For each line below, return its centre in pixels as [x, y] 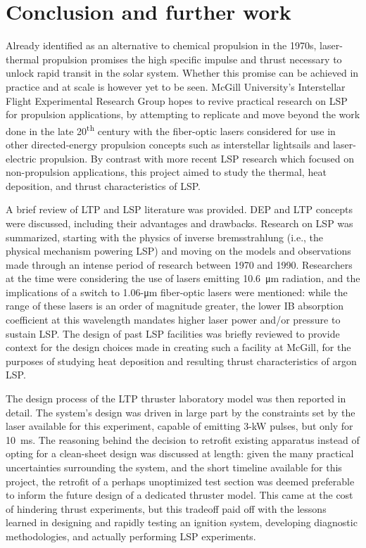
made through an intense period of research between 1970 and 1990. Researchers [179, 264]
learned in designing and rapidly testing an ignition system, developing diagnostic [182, 522]
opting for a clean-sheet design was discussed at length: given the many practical [180, 453]
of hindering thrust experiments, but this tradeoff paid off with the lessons [166, 508]
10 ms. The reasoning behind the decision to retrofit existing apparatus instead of [183, 439]
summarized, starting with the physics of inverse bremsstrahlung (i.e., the [165, 237]
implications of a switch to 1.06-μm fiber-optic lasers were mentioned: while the [177, 292]
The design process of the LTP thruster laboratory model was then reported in [176, 399]
